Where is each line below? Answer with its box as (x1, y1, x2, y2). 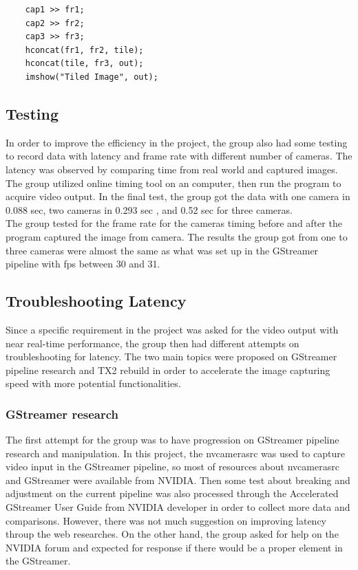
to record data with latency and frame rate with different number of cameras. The (6, 149, 352, 163)
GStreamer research (6, 405, 119, 422)
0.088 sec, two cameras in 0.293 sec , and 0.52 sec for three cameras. (6, 202, 293, 217)
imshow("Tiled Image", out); (25, 72, 158, 82)
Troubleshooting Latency (6, 290, 187, 311)
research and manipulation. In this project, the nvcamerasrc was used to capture (6, 446, 345, 460)
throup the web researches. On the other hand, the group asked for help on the (6, 527, 339, 541)
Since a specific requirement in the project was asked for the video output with (6, 322, 339, 336)
